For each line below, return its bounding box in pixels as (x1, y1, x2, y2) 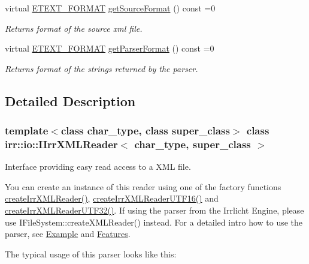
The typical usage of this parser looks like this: (5, 247, 177, 260)
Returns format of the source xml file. (5, 22, 143, 34)
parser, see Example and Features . (5, 227, 131, 240)
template (5, 123, 49, 138)
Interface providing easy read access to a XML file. (5, 160, 191, 173)
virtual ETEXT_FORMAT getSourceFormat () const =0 (5, 2, 216, 14)
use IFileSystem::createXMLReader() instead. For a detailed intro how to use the (5, 215, 303, 228)
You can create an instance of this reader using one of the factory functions (5, 180, 281, 193)
